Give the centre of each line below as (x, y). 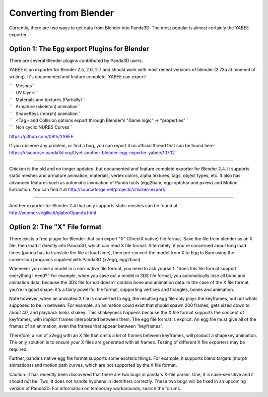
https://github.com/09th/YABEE (41, 136)
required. (19, 349)
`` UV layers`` (24, 93)
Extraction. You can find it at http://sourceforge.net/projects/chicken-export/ (87, 190)
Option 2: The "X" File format (55, 227)
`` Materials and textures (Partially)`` (47, 100)
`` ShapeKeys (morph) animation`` (45, 113)
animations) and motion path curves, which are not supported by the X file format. (93, 365)
